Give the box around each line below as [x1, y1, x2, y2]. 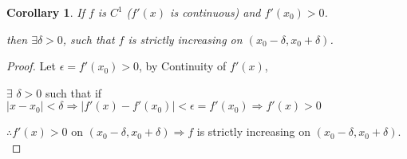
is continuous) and [170, 4, 261, 20]
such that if [45, 84, 102, 101]
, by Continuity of [139, 58, 227, 74]
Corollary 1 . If [6, 4, 85, 20]
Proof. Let [6, 58, 56, 74]
